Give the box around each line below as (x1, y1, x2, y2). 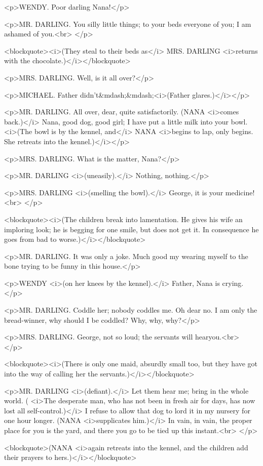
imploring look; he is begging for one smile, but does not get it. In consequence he (4, 224, 259, 234)
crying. (222, 277, 244, 288)
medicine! (225, 187, 255, 197)
